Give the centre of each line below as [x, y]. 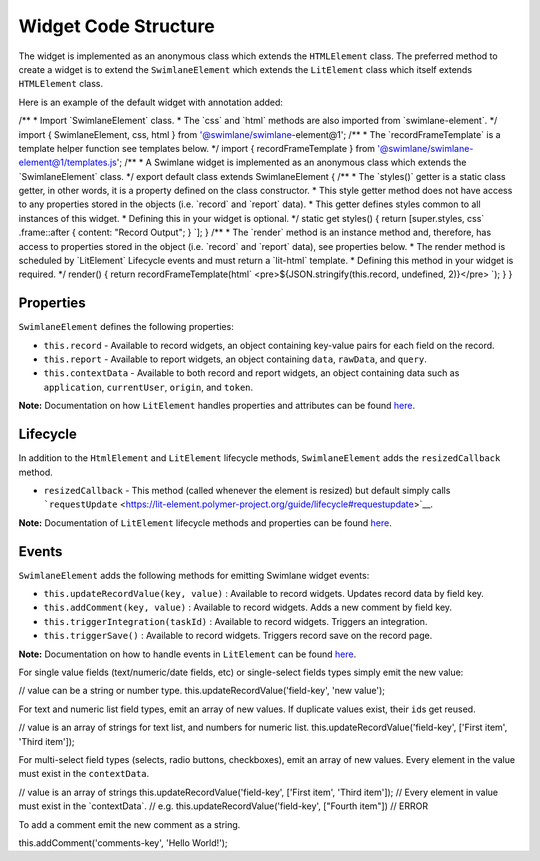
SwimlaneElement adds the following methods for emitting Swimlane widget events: [194, 575]
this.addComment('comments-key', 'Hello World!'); [123, 842]
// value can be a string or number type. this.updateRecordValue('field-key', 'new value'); [201, 691]
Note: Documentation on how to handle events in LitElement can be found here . [187, 654]
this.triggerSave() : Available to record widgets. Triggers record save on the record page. [238, 636]
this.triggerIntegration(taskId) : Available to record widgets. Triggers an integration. [235, 621]
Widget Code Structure [116, 26]
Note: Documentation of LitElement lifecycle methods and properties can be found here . [205, 522]
